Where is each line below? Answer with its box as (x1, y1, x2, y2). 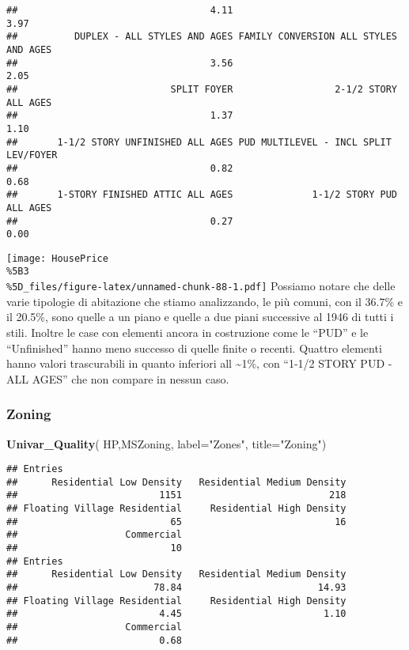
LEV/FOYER (6, 149, 58, 161)
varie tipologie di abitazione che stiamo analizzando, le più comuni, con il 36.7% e (6, 293, 403, 309)
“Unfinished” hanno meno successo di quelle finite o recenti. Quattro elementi (6, 339, 382, 356)
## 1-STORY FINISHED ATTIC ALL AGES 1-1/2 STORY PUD (6, 189, 397, 201)
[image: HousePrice (6, 252, 108, 264)
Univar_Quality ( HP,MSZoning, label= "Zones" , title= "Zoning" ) (6, 435, 327, 452)
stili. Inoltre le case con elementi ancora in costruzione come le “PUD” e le (6, 323, 369, 340)
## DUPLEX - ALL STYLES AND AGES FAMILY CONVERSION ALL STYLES (6, 31, 397, 43)
